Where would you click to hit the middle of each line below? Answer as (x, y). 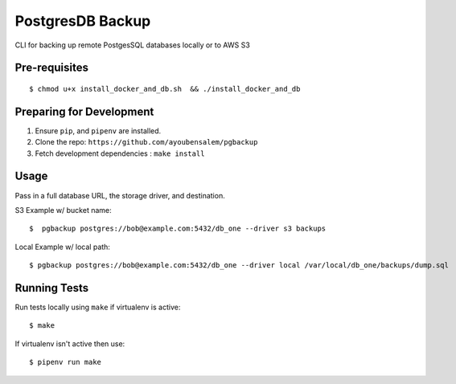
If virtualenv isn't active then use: (70, 343)
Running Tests (51, 288)
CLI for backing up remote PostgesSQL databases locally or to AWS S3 (133, 45)
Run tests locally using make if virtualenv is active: (98, 307)
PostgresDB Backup (83, 21)
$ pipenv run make (66, 362)
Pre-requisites (51, 68)
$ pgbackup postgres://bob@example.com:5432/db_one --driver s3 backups (178, 229)
